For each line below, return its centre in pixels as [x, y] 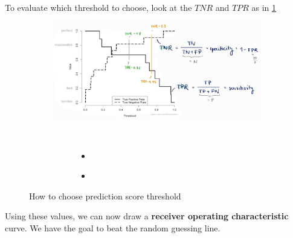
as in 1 [264, 7]
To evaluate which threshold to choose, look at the [98, 7]
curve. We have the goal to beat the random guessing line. [113, 228]
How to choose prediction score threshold [105, 196]
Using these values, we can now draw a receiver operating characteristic [147, 216]
